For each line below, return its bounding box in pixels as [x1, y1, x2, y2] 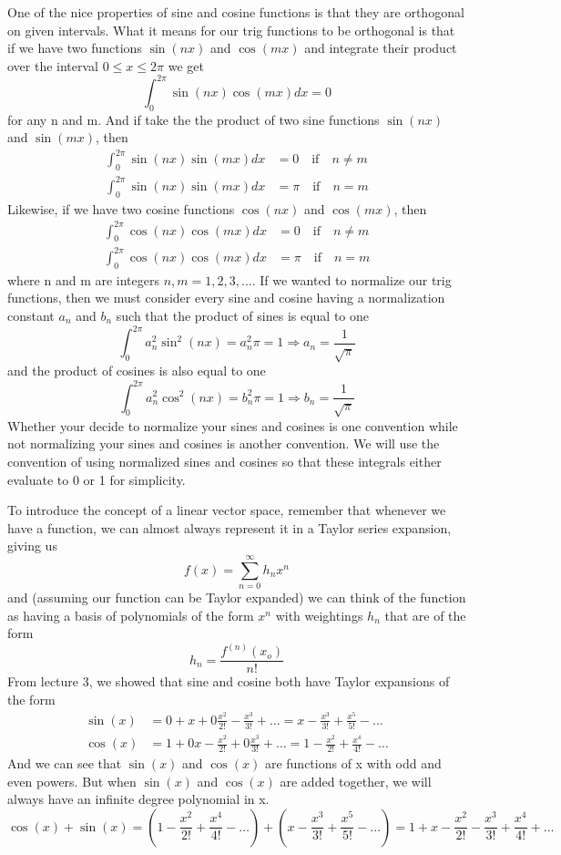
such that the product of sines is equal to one [116, 305, 370, 324]
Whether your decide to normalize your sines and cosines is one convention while [7, 416, 458, 435]
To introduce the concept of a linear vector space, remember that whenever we [7, 500, 446, 520]
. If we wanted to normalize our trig [251, 270, 452, 289]
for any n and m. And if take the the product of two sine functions [7, 109, 380, 129]
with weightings [275, 605, 363, 624]
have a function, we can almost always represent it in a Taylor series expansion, [7, 518, 452, 537]
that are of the [384, 605, 466, 624]
